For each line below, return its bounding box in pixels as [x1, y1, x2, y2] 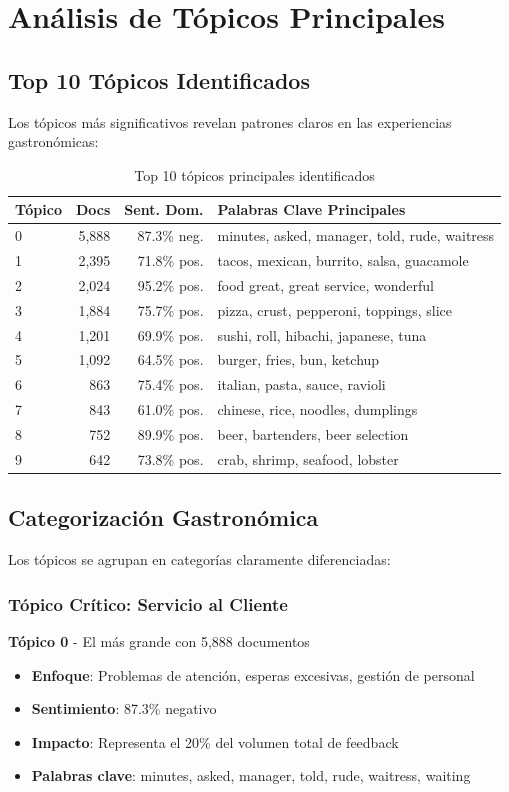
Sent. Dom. [124, 199, 204, 220]
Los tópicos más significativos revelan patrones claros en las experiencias [8, 111, 452, 132]
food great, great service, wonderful [217, 274, 434, 295]
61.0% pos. [137, 399, 204, 420]
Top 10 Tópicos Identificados [8, 64, 310, 95]
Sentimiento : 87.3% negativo [31, 698, 217, 719]
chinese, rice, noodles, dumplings [217, 399, 418, 420]
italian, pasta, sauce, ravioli [217, 374, 386, 395]
